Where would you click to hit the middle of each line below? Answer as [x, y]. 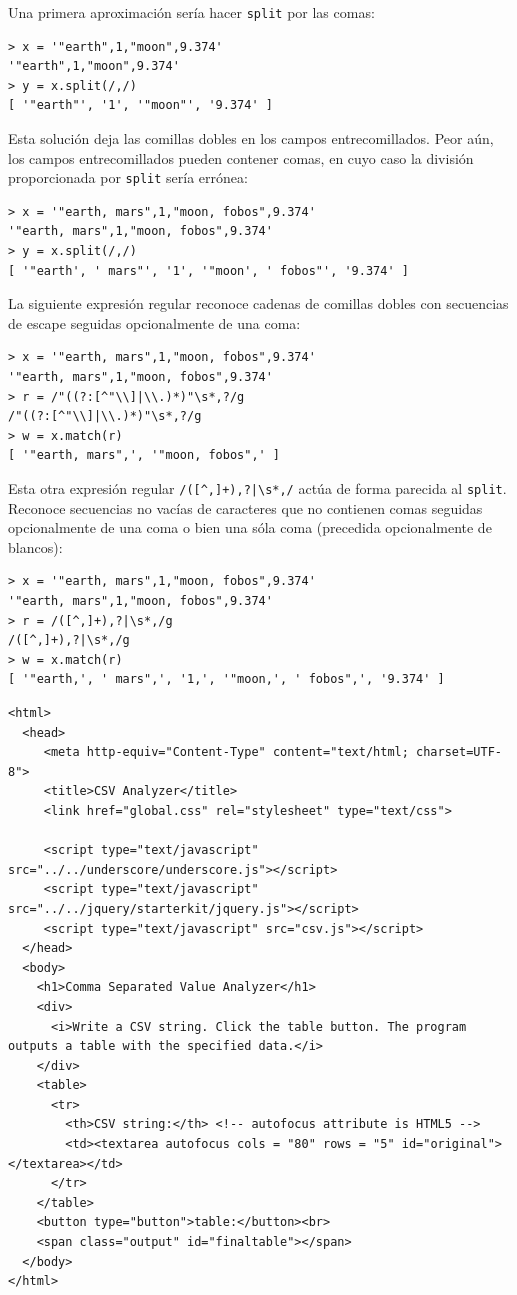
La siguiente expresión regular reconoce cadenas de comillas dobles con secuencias [258, 303]
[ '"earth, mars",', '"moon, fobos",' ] [144, 455]
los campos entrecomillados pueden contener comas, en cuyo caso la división [241, 157]
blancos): [35, 546]
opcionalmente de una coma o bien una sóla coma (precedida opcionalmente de [250, 527]
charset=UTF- [459, 752]
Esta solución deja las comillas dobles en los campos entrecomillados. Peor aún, [251, 138]
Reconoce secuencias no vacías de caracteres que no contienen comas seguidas [245, 507]
